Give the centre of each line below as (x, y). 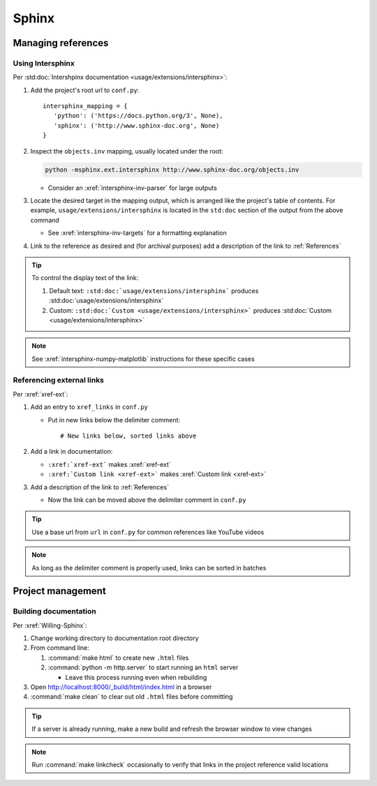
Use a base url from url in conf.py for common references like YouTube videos (148, 532)
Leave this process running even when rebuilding (136, 677)
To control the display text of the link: (85, 278)
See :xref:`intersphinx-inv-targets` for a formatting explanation (137, 233)
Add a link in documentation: (72, 452)
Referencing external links (59, 380)
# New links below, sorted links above (128, 436)
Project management (59, 591)
